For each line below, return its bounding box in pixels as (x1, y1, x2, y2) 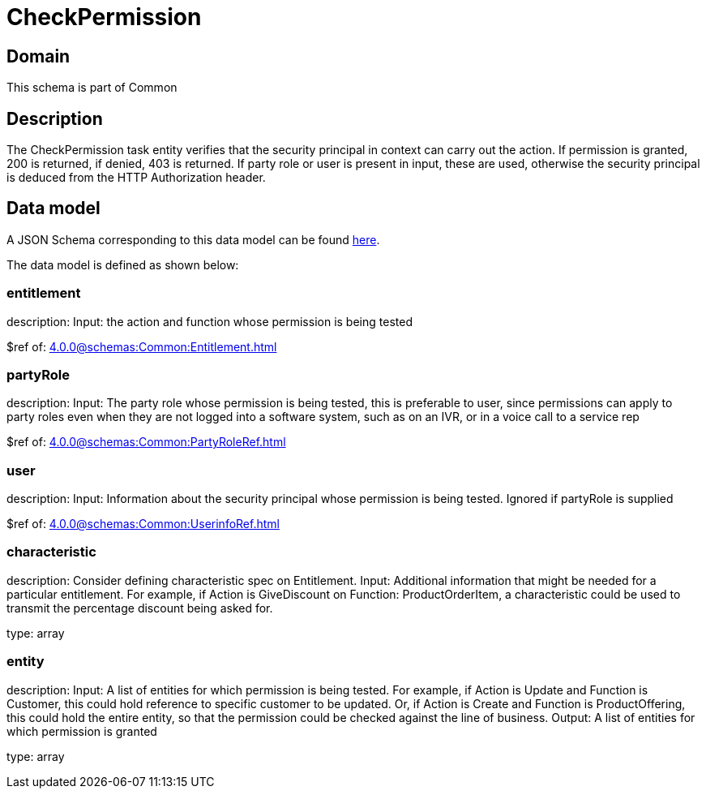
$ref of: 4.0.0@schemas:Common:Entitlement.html (6, 339, 277, 354)
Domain (6, 45, 71, 67)
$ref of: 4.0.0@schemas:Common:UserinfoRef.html (6, 517, 280, 531)
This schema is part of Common (6, 80, 178, 95)
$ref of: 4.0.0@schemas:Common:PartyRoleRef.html (6, 435, 286, 449)
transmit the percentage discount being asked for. (6, 600, 273, 615)
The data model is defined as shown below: (6, 257, 239, 272)
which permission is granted (6, 724, 157, 738)
